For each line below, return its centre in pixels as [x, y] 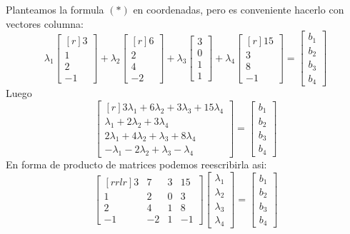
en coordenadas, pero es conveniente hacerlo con [239, 9]
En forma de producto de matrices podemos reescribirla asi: [136, 164]
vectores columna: [45, 23]
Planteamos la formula [55, 9]
